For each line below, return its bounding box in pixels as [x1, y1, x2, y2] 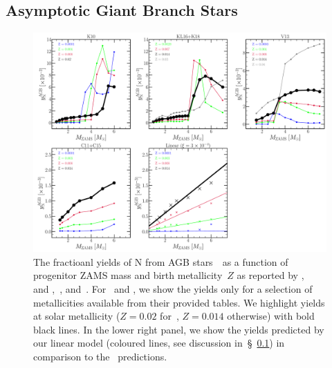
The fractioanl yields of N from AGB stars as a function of [33, 254, 288, 269]
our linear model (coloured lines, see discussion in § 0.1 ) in [33, 336, 285, 350]
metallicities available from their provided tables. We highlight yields [33, 295, 325, 309]
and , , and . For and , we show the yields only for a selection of [33, 281, 313, 296]
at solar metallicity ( [33, 309, 120, 323]
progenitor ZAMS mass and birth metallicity [33, 268, 223, 282]
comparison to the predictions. [33, 349, 167, 363]
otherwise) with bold [227, 309, 315, 323]
